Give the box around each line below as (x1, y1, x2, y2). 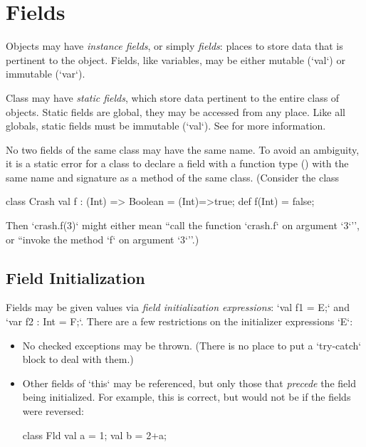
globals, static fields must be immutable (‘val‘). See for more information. (6, 118, 326, 133)
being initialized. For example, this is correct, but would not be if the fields (22, 389, 351, 404)
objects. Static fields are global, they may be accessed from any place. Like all (6, 104, 345, 119)
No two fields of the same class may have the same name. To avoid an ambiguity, (6, 142, 360, 157)
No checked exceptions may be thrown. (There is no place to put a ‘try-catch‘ (22, 337, 362, 352)
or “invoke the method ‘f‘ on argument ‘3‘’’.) (6, 231, 199, 246)
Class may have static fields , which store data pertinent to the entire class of (6, 90, 340, 105)
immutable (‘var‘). (6, 66, 85, 81)
